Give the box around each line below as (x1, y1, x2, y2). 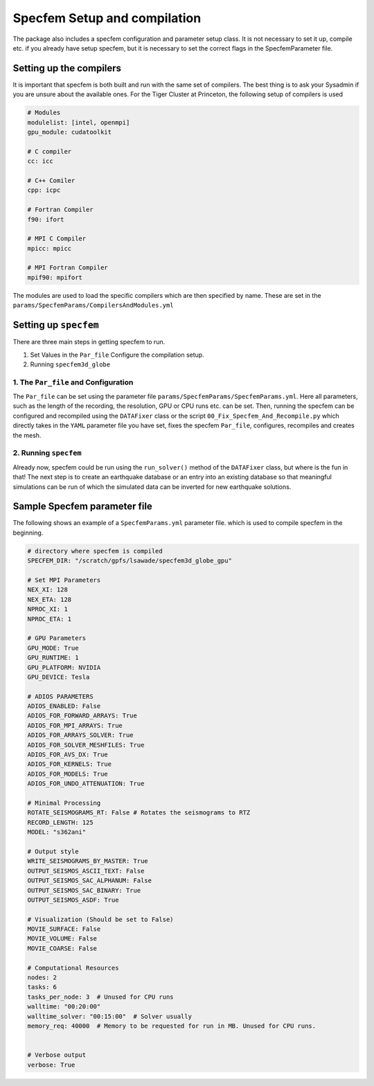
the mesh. (12, 431, 42, 439)
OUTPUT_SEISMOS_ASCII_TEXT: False (27, 866, 145, 875)
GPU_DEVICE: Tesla (27, 673, 90, 681)
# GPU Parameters (27, 634, 87, 642)
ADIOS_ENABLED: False (27, 702, 101, 710)
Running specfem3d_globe (30, 360, 111, 368)
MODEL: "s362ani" (27, 828, 87, 836)
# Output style (27, 847, 79, 855)
